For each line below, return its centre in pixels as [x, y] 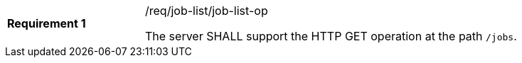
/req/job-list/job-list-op [207, 11]
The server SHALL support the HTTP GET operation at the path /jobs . [331, 36]
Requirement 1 [47, 23]
